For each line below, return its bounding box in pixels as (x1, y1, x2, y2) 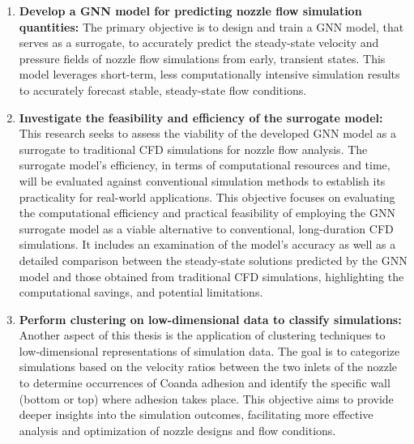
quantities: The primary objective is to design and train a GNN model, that (19, 18, 404, 35)
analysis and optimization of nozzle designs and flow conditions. (19, 421, 336, 438)
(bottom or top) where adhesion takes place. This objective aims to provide (19, 390, 394, 407)
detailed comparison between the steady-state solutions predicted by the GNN (19, 251, 408, 268)
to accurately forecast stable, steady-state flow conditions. (19, 81, 307, 98)
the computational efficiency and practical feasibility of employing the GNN (19, 204, 395, 221)
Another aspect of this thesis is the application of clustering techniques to (19, 327, 386, 344)
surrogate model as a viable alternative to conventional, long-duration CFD (19, 220, 394, 237)
